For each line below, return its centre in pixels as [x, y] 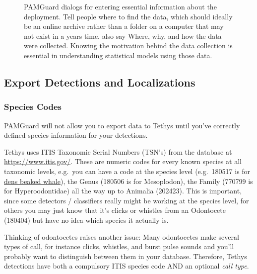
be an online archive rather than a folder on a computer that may [124, 26]
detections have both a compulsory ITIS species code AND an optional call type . [127, 266]
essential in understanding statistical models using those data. [118, 55]
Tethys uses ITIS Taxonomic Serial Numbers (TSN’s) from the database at [118, 151]
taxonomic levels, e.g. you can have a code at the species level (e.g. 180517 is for [127, 171]
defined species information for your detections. [76, 135]
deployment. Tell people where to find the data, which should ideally [128, 16]
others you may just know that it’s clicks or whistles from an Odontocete [115, 210]
